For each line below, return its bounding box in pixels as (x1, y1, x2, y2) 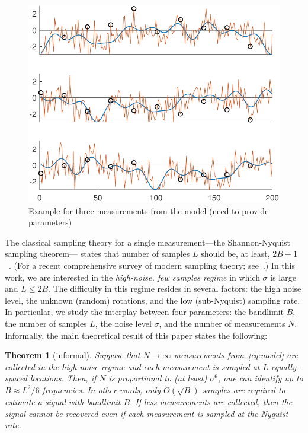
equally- (271, 360, 299, 372)
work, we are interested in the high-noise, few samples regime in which (5, 270, 260, 283)
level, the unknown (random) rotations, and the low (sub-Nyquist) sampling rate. (5, 294, 300, 306)
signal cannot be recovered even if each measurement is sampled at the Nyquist (5, 407, 288, 419)
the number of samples (5, 317, 87, 329)
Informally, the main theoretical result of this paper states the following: (5, 329, 268, 341)
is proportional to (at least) (108, 372, 207, 384)
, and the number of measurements (159, 317, 285, 329)
